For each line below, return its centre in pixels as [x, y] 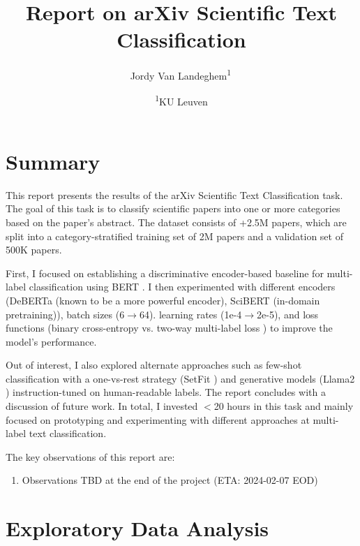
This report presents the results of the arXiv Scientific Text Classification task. [174, 194]
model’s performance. [51, 341]
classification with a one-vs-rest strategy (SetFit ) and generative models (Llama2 [180, 378]
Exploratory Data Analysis [137, 528]
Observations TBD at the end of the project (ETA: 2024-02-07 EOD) [170, 480]
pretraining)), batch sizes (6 [65, 314]
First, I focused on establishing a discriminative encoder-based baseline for [165, 273]
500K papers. [34, 250]
